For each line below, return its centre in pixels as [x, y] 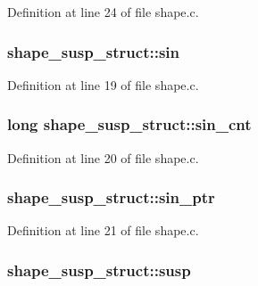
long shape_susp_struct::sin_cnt [129, 124]
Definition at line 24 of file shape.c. [103, 12]
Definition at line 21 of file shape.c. [103, 230]
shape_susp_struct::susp [99, 270]
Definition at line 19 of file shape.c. [103, 84]
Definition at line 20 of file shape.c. [103, 157]
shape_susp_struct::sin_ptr [111, 197]
